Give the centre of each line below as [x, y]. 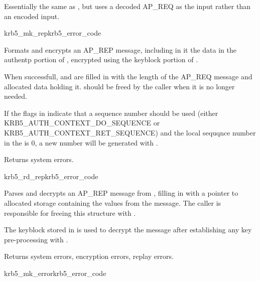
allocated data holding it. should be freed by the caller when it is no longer [119, 86]
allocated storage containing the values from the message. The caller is [113, 202]
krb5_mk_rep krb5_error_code [53, 33]
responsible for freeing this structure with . [70, 213]
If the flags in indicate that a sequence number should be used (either [111, 113]
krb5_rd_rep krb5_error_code [51, 176]
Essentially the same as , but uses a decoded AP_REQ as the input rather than [127, 6]
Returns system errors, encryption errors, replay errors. [89, 256]
